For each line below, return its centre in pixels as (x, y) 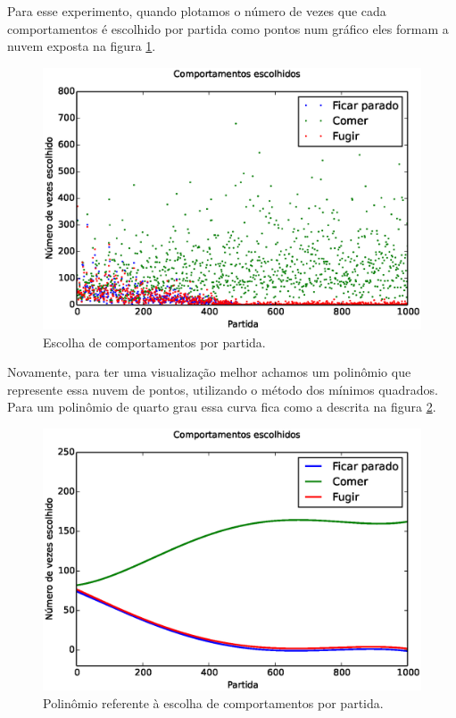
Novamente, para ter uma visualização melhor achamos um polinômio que (209, 372)
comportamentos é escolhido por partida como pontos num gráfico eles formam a (228, 28)
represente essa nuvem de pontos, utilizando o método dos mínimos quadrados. (223, 389)
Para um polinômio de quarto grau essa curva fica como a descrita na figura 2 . (222, 407)
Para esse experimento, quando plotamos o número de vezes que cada (197, 11)
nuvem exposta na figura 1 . (82, 46)
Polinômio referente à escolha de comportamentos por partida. (213, 702)
